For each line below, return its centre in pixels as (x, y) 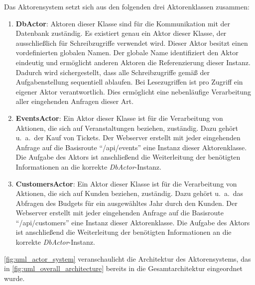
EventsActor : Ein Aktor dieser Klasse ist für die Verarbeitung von (119, 118)
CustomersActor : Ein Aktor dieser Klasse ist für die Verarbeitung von (126, 183)
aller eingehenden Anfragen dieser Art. (75, 101)
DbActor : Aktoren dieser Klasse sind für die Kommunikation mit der (123, 23)
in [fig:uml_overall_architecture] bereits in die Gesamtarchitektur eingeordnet (123, 268)
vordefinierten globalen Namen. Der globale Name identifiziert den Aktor (127, 52)
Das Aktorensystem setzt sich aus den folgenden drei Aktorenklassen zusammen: (127, 6)
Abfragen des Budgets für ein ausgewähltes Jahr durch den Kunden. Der (127, 203)
